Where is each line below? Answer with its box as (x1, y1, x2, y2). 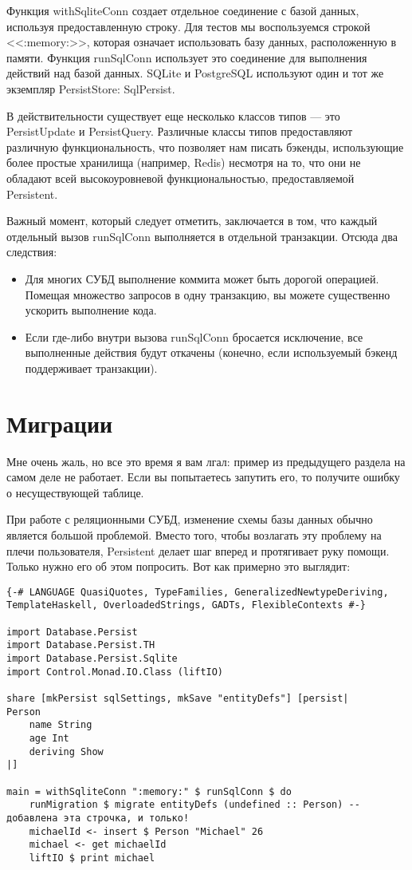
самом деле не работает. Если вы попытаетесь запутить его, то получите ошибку (6, 469, 400, 485)
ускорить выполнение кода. (25, 302, 157, 318)
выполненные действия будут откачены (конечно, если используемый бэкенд (25, 344, 398, 361)
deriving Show (29, 745, 104, 757)
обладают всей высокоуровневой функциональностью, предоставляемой (6, 169, 355, 186)
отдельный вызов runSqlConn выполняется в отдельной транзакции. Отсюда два (6, 227, 398, 244)
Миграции (6, 406, 113, 439)
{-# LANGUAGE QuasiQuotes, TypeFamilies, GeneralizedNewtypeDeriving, (6, 586, 389, 598)
